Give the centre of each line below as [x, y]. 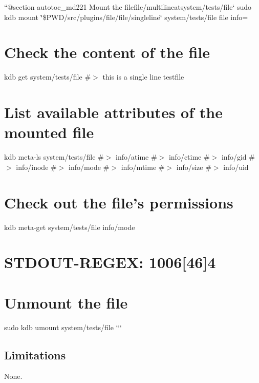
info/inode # [36, 167]
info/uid [236, 167]
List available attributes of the [113, 112]
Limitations [35, 355]
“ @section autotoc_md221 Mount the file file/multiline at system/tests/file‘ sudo [128, 7]
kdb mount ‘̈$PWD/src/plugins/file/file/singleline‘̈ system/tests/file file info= [126, 17]
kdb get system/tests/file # [48, 77]
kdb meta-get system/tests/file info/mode [70, 227]
